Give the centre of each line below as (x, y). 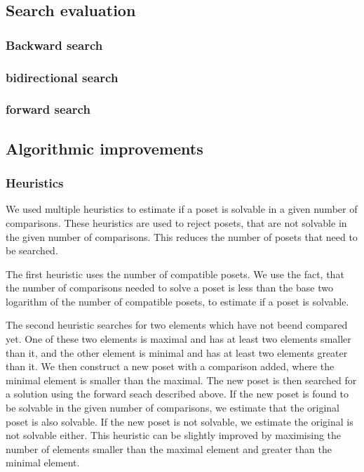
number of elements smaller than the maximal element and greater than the (169, 448)
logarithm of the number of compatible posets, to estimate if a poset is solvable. (177, 301)
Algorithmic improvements (105, 148)
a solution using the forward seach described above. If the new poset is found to (177, 394)
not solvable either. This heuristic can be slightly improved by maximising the (174, 435)
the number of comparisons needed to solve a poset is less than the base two (169, 288)
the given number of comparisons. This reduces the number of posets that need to (182, 236)
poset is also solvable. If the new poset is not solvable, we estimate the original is (180, 421)
